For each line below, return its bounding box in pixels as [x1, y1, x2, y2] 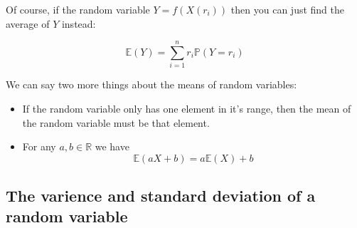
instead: [61, 16, 96, 31]
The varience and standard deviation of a [6, 185, 316, 207]
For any [22, 139, 56, 154]
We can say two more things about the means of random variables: [6, 77, 297, 92]
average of [6, 16, 50, 31]
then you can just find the [230, 2, 345, 16]
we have [95, 139, 129, 154]
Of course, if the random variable [6, 2, 150, 16]
